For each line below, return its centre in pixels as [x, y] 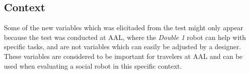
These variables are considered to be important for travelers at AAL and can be [123, 56]
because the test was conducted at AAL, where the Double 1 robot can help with [125, 37]
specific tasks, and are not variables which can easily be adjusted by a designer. [123, 46]
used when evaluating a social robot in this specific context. [93, 65]
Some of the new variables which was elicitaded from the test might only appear [124, 28]
